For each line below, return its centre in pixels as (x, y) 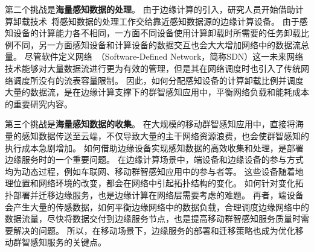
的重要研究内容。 (39, 103)
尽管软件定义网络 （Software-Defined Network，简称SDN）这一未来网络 (164, 56)
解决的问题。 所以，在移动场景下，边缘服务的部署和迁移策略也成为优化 (154, 230)
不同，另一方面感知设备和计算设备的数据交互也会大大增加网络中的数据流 (157, 44)
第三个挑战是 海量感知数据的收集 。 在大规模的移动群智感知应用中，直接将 (150, 124)
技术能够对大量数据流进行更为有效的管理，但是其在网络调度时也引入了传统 (153, 68)
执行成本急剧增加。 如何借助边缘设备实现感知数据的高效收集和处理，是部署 (154, 147)
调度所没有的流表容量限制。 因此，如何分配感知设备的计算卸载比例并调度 (158, 80)
